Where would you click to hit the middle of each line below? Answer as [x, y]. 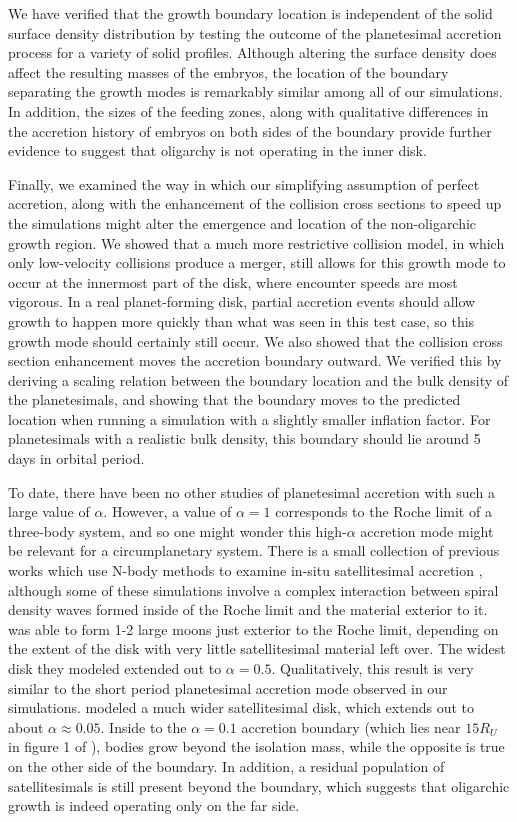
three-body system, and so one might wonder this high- [177, 530]
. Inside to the [143, 726]
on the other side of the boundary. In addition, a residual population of [226, 765]
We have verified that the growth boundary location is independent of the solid [250, 13]
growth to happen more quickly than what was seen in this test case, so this [241, 320]
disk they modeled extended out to [115, 668]
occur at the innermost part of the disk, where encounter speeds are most [233, 281]
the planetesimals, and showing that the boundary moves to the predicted [234, 399]
